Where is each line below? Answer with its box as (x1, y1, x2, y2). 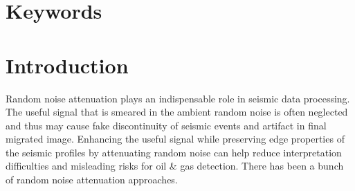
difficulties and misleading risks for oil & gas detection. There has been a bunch (6, 158, 344, 173)
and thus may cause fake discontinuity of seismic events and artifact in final (6, 118, 327, 132)
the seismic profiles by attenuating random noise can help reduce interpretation (6, 145, 342, 159)
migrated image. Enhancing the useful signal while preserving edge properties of (6, 131, 345, 146)
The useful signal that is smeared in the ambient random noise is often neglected (6, 104, 348, 119)
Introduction (6, 51, 129, 79)
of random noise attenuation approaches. (6, 172, 178, 187)
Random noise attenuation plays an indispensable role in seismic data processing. (6, 91, 350, 105)
